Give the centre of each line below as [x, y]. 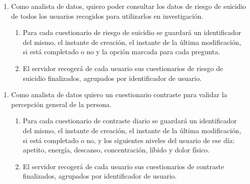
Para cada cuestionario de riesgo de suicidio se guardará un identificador [132, 32]
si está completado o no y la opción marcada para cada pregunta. [122, 52]
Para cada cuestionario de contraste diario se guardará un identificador [130, 121]
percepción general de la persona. [61, 104]
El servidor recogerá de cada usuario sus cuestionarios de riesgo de [123, 68]
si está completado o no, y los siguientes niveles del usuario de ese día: [129, 140]
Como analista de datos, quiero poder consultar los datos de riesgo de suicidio [128, 6]
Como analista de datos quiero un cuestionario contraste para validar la [119, 94]
